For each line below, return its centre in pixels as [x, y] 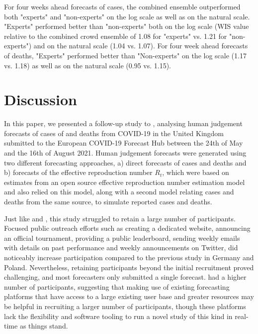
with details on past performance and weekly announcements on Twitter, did [121, 248]
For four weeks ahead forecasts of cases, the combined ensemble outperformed [122, 6]
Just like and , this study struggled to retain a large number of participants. [120, 218]
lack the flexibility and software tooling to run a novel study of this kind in [118, 316]
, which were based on [196, 172]
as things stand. [44, 326]
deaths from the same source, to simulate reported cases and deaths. [108, 202]
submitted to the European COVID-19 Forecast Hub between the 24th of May [124, 143]
